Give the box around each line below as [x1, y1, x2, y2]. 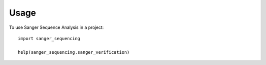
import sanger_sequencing [18, 36, 81, 41]
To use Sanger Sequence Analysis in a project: [9, 24, 104, 30]
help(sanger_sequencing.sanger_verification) [18, 49, 130, 55]
